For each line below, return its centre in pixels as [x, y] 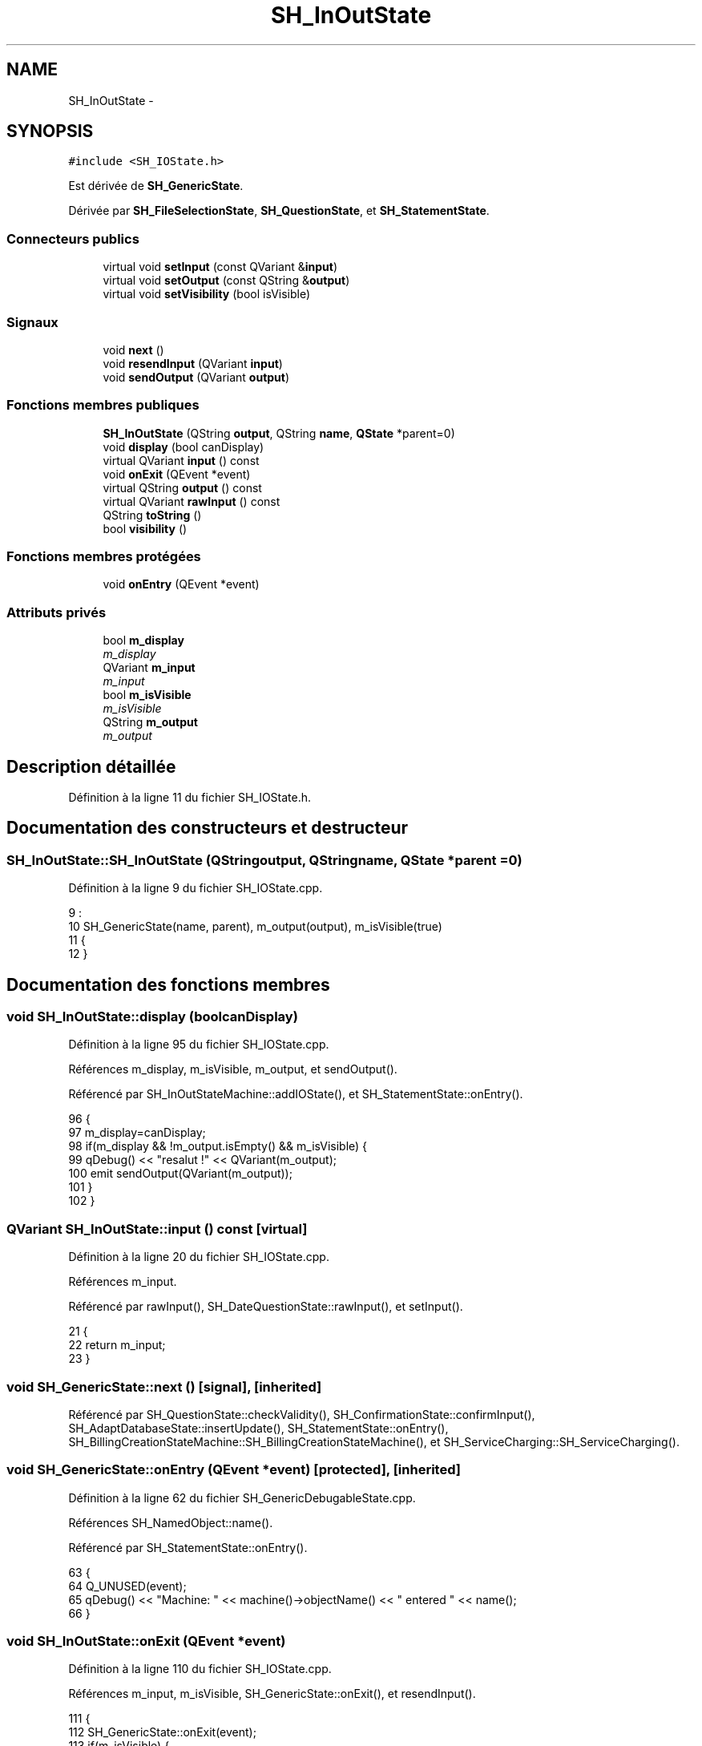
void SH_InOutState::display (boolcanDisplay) [152, 1017]
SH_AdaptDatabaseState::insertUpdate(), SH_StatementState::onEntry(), [258, 1428]
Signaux [32, 322]
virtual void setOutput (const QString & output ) [226, 281]
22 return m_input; [117, 1345]
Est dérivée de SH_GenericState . [156, 186]
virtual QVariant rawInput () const [192, 501]
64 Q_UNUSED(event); [127, 1586]
